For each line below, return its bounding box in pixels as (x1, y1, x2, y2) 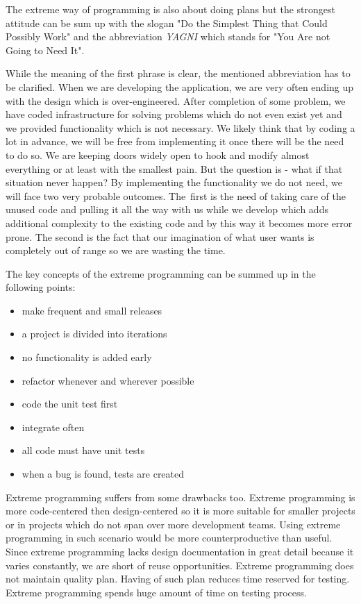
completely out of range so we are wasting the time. (6, 243, 226, 258)
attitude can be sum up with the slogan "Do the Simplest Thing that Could (6, 15, 328, 30)
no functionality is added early (22, 350, 152, 364)
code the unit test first (22, 396, 118, 411)
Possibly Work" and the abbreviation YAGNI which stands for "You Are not (6, 29, 330, 44)
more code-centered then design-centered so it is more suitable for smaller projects (6, 503, 355, 518)
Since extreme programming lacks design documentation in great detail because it (6, 544, 354, 558)
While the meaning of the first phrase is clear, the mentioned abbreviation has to (6, 66, 351, 81)
